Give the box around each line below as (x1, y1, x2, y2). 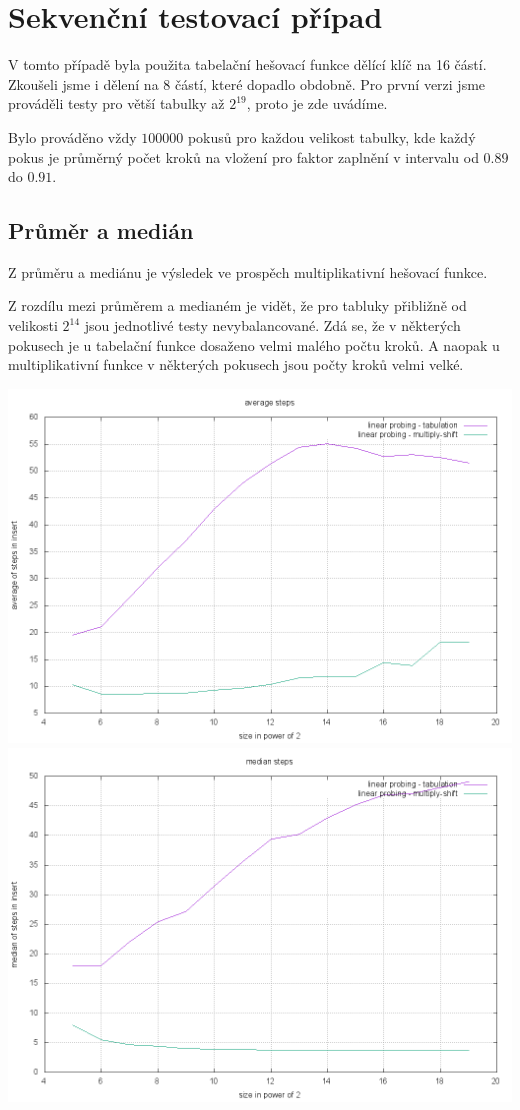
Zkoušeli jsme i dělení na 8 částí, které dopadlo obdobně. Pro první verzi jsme (8, 73, 486, 94)
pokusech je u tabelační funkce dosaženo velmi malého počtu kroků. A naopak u (8, 334, 500, 355)
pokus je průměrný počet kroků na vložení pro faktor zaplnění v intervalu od (8, 146, 479, 167)
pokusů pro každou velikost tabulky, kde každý (187, 126, 476, 147)
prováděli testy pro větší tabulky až (8, 93, 225, 114)
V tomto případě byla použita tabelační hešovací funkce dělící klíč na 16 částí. (8, 54, 487, 75)
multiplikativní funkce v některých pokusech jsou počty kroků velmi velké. (8, 354, 464, 375)
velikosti (8, 315, 58, 336)
